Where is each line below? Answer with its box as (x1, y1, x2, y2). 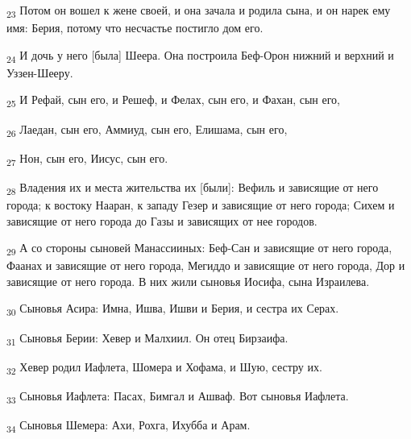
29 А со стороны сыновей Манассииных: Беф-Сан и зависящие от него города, (6, 239, 392, 258)
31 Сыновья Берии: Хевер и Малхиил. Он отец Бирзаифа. (6, 329, 289, 348)
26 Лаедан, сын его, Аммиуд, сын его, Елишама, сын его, (6, 120, 288, 139)
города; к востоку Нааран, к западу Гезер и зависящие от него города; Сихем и (6, 196, 395, 213)
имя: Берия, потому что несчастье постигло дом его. (6, 19, 264, 36)
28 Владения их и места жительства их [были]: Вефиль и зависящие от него (6, 178, 379, 197)
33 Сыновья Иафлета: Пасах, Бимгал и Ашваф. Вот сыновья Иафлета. (6, 387, 349, 406)
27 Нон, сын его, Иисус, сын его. (6, 149, 168, 168)
